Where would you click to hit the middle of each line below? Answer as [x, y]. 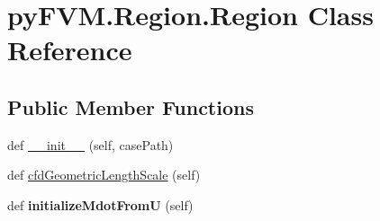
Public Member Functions [131, 106]
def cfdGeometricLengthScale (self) [104, 175]
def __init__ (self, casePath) [90, 144]
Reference [70, 50]
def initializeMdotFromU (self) [100, 204]
